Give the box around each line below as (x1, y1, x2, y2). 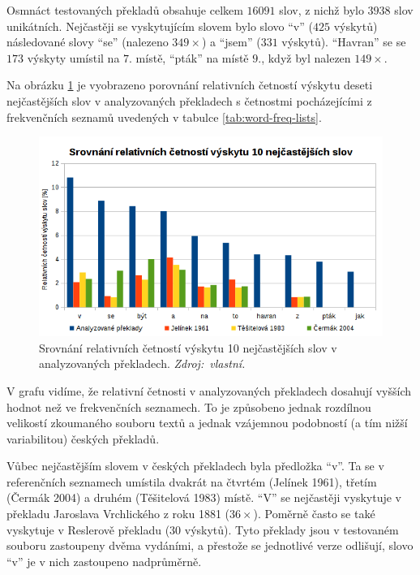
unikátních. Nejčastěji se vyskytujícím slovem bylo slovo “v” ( (6, 17, 313, 34)
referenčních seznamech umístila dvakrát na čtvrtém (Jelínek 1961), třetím (6, 473, 377, 490)
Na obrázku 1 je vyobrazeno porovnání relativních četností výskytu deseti (6, 76, 373, 93)
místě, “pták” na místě (135, 49, 249, 66)
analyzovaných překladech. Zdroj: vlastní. (39, 355, 246, 372)
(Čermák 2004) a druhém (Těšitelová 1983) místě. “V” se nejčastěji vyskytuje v (6, 489, 401, 506)
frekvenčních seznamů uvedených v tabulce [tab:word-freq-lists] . (6, 108, 322, 125)
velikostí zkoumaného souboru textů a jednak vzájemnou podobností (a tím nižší (6, 414, 408, 431)
